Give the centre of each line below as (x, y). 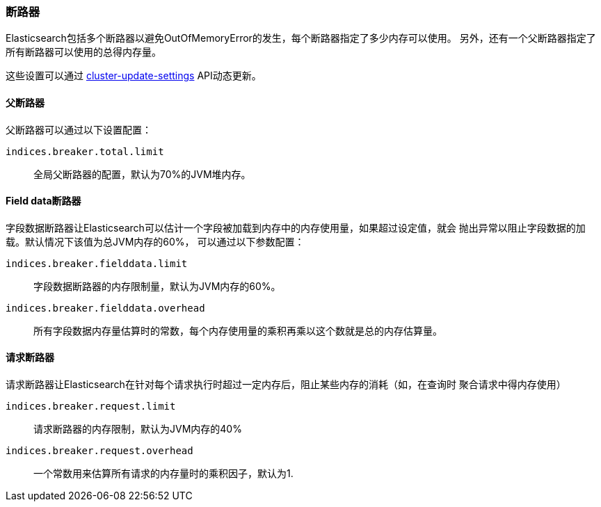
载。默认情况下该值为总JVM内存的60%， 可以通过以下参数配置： (155, 241)
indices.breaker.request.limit (91, 407)
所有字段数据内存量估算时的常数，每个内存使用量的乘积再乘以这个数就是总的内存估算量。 (238, 330)
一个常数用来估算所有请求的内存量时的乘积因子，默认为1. (163, 474)
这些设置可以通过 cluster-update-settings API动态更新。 (134, 76)
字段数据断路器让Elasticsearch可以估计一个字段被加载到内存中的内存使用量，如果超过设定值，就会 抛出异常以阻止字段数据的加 (296, 227)
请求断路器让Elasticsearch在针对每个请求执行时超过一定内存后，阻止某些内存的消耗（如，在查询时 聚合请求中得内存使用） (286, 385)
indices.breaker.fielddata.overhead (105, 308)
